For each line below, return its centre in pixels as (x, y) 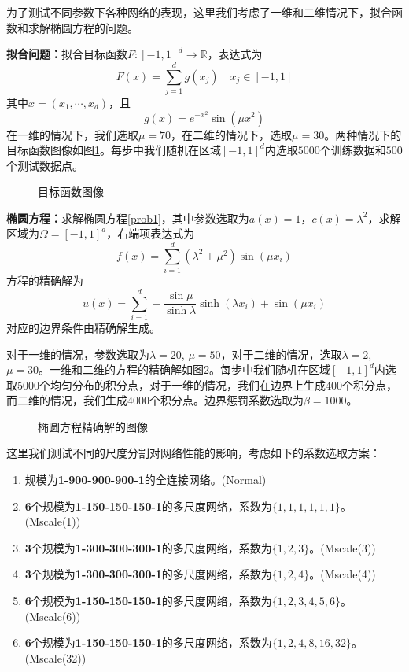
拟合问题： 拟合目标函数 (67, 54)
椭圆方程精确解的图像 (93, 426)
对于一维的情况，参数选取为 (78, 354)
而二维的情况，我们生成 (67, 400)
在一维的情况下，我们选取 (72, 134)
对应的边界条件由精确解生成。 (83, 327)
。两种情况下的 (363, 134)
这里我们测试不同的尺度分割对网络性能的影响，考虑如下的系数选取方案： (193, 453)
